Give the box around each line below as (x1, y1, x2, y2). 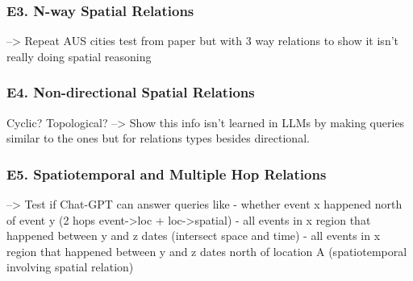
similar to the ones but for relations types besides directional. (6, 130, 310, 147)
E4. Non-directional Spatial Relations (6, 82, 255, 102)
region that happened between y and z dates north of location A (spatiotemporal (6, 242, 407, 259)
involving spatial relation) (6, 258, 134, 275)
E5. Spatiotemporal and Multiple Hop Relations (6, 163, 327, 184)
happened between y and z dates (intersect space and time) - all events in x (6, 227, 381, 244)
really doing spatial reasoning (6, 48, 152, 64)
